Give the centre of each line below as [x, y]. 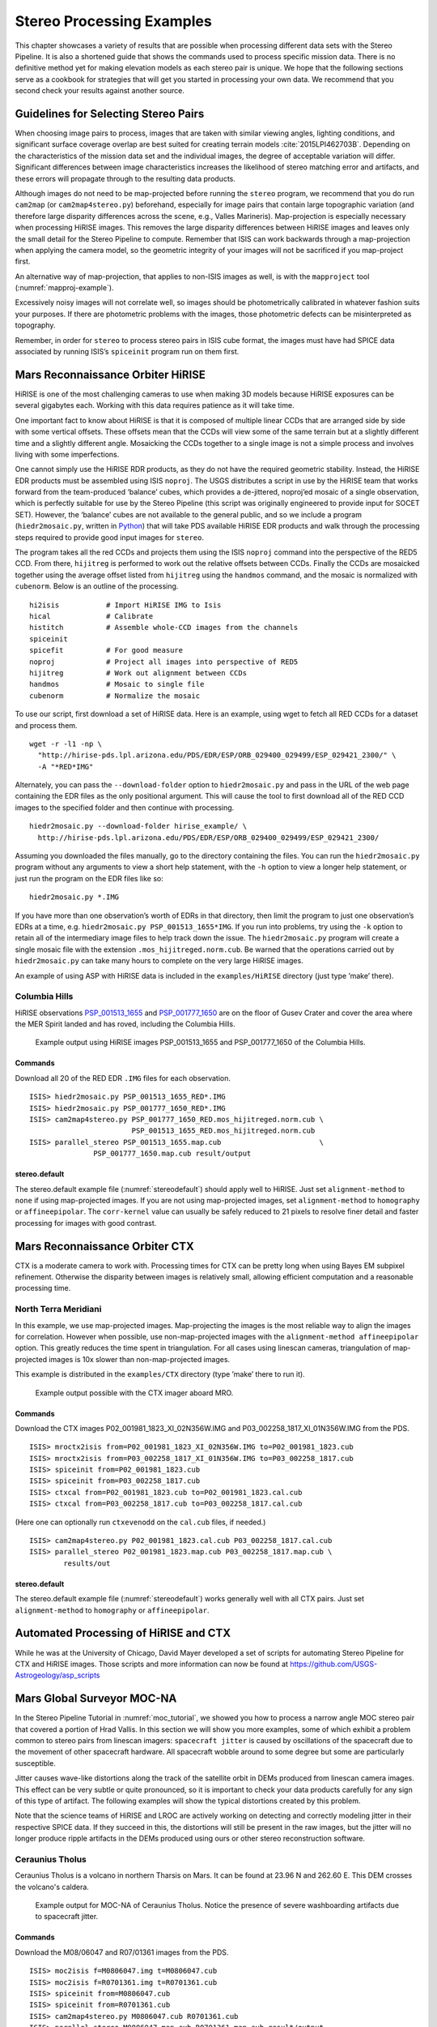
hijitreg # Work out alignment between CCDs [138, 673]
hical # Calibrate [91, 616]
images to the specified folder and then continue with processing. [125, 808]
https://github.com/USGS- [334, 1664]
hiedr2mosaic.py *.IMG [74, 897]
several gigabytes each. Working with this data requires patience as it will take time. [155, 405]
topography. [35, 325]
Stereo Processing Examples [113, 21]
